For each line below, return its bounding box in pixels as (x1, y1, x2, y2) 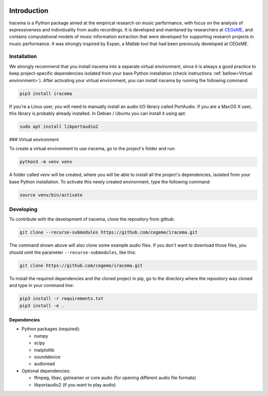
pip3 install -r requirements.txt (19, 296, 104, 301)
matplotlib (34, 347, 55, 353)
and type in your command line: (9, 283, 74, 289)
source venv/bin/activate (19, 192, 83, 198)
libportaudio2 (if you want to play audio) (34, 382, 116, 388)
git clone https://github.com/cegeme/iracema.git (19, 263, 143, 268)
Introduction (9, 6, 49, 15)
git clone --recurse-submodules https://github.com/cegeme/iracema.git (19, 229, 198, 235)
